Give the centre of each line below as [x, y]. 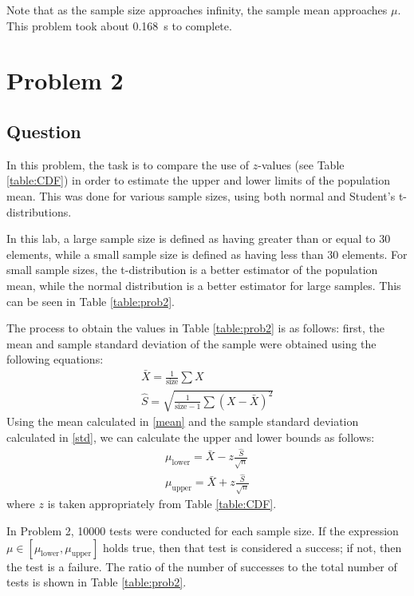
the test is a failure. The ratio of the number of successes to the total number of [202, 566]
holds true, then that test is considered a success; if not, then [252, 547]
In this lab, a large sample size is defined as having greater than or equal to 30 [199, 238]
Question [44, 131]
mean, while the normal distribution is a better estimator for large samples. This [204, 285]
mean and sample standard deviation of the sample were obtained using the [191, 343]
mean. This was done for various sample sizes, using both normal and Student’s [201, 195]
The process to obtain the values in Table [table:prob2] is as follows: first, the [195, 328]
